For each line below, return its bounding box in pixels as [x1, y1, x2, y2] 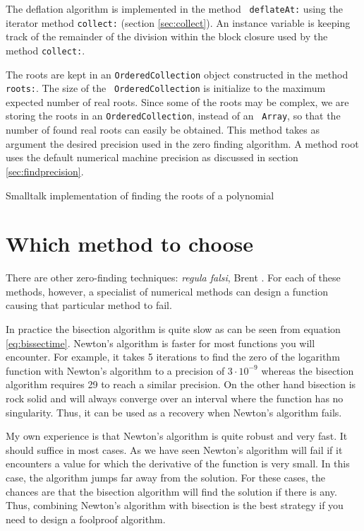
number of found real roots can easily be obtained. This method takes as [6, 122, 320, 137]
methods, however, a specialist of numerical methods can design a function [6, 284, 329, 298]
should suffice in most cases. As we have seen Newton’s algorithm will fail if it [6, 442, 343, 457]
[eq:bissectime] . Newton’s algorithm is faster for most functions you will [6, 335, 315, 350]
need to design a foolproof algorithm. [6, 511, 166, 526]
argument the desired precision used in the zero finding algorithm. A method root [6, 136, 359, 151]
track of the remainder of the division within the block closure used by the [6, 29, 328, 44]
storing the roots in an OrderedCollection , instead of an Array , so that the [6, 108, 341, 123]
